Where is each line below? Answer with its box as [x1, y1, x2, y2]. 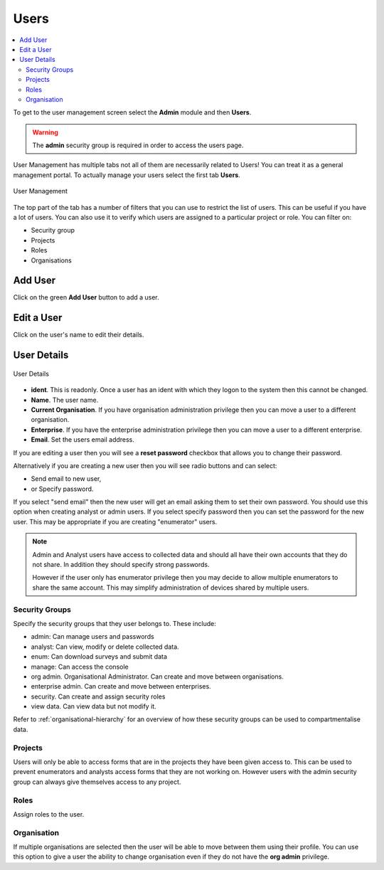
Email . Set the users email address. [31, 435, 135, 444]
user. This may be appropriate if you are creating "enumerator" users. [13, 517, 218, 526]
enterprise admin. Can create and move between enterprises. [31, 682, 211, 691]
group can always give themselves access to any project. [13, 778, 181, 786]
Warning [32, 128, 58, 137]
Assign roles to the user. [13, 810, 85, 818]
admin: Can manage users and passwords [31, 632, 154, 641]
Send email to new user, [31, 474, 102, 483]
